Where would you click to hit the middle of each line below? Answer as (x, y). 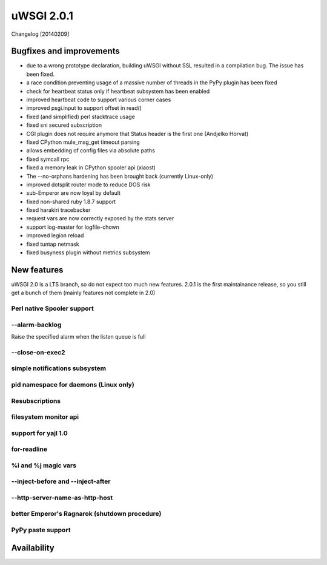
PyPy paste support (41, 530)
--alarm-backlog (36, 325)
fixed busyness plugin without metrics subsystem (88, 252)
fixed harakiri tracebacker (58, 210)
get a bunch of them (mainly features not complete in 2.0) (83, 293)
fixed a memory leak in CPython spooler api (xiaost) (91, 167)
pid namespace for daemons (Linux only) (73, 384)
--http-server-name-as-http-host (62, 498)
